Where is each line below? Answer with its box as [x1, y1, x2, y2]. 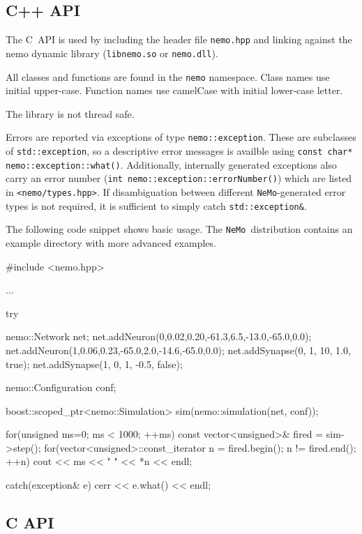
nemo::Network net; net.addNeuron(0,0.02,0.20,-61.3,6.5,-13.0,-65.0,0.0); [6, 329, 312, 344]
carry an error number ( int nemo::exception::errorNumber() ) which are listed [6, 171, 352, 185]
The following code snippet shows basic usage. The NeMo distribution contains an [6, 222, 353, 236]
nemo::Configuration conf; [6, 380, 116, 395]
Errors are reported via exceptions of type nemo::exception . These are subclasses [6, 130, 356, 144]
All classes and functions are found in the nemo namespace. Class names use [6, 69, 330, 84]
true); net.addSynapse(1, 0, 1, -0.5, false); [6, 356, 183, 371]
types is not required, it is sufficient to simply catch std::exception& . [6, 198, 307, 213]
